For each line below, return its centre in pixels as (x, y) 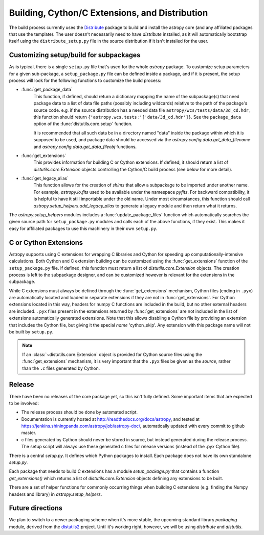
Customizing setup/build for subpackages (75, 55)
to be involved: (24, 403)
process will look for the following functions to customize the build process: (85, 80)
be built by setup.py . (31, 332)
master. (29, 433)
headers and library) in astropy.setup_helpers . (55, 494)
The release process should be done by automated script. (79, 412)
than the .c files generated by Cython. (61, 368)
